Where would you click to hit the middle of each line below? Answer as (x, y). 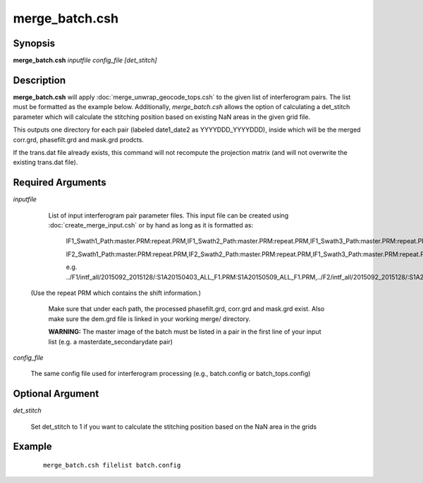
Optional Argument (56, 394)
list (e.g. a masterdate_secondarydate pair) (110, 341)
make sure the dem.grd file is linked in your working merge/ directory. (149, 319)
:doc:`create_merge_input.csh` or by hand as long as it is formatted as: (151, 225)
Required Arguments (60, 183)
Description (39, 80)
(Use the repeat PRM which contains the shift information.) (116, 293)
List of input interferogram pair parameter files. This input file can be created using (168, 215)
